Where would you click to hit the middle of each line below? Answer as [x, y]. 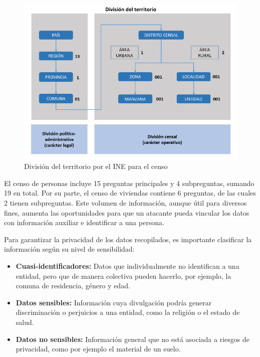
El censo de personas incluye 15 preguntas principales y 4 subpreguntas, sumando [129, 183]
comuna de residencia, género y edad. [73, 286]
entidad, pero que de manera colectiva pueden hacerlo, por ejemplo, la [123, 276]
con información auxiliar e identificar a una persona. [84, 222]
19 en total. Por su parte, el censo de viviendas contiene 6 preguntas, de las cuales [130, 193]
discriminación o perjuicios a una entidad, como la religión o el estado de [128, 312]
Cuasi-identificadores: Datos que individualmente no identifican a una [127, 265]
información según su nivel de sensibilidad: [69, 249]
